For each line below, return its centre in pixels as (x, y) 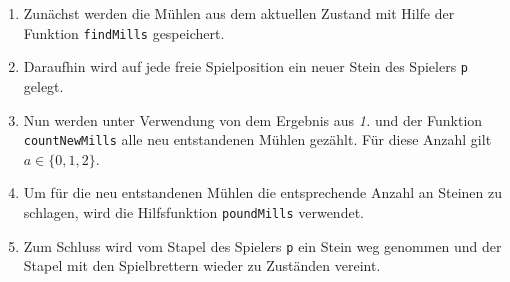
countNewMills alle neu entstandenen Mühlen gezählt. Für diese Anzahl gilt (257, 139)
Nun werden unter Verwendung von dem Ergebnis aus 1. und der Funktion (253, 119)
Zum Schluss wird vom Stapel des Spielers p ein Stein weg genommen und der (262, 245)
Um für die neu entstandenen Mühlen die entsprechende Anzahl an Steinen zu (262, 192)
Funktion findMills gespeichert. (124, 32)
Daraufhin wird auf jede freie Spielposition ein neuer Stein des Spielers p (245, 66)
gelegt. (43, 85)
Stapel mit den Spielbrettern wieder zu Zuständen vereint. (202, 265)
